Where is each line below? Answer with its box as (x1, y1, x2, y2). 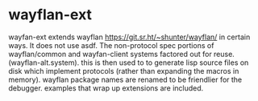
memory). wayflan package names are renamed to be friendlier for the (8, 75, 243, 84)
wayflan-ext (8, 6, 93, 24)
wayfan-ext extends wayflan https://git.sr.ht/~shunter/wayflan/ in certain (8, 32, 251, 42)
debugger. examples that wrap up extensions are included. (8, 83, 204, 93)
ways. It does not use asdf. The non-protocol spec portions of (8, 40, 214, 50)
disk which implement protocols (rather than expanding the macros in (8, 66, 239, 75)
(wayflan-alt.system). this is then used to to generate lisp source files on (8, 58, 249, 67)
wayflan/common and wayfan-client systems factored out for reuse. (8, 49, 235, 59)
